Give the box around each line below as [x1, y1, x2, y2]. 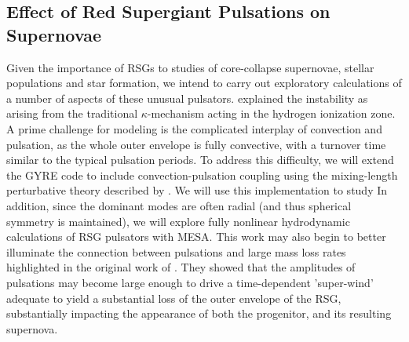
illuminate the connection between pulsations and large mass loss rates [6, 243, 346, 260]
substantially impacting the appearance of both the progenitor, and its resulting [6, 305, 392, 322]
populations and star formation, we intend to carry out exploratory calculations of [6, 75, 402, 91]
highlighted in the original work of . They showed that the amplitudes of [6, 259, 356, 275]
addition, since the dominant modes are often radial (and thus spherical [6, 197, 352, 213]
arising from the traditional [6, 105, 138, 122]
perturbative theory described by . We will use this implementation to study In [6, 182, 388, 198]
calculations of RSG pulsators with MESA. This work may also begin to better [6, 228, 386, 245]
